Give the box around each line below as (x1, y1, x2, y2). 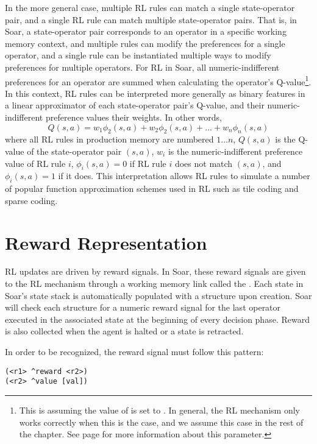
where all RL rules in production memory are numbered (5, 133, 214, 146)
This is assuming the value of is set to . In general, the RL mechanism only (19, 403, 300, 416)
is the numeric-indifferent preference (168, 144, 303, 157)
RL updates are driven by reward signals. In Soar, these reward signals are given (5, 265, 306, 278)
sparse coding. (5, 194, 58, 206)
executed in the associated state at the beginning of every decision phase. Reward (5, 312, 310, 325)
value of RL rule (5, 157, 66, 169)
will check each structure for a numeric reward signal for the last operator (5, 301, 281, 314)
